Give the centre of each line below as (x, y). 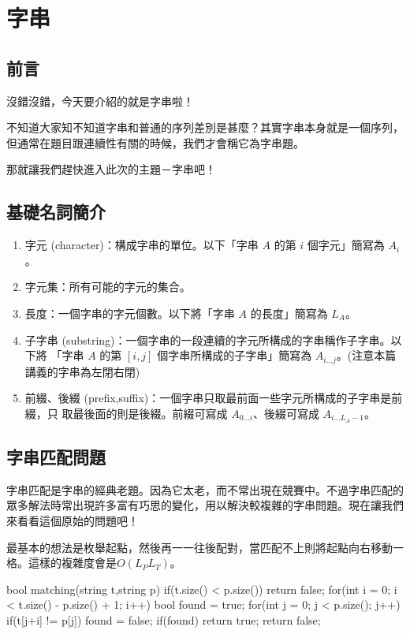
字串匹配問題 (56, 457)
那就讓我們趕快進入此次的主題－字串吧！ (111, 169)
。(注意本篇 (366, 355)
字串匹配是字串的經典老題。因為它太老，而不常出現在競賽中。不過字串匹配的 (205, 489)
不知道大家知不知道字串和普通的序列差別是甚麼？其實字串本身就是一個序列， (205, 127)
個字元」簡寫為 (346, 245)
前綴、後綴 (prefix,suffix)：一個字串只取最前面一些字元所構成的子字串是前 (214, 398)
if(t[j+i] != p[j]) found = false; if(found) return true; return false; (164, 619)
